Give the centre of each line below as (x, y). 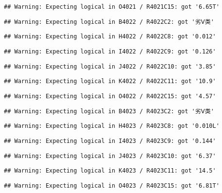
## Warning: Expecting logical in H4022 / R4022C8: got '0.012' (110, 37)
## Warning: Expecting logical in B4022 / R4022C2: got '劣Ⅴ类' (109, 22)
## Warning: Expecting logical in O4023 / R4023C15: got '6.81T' (112, 185)
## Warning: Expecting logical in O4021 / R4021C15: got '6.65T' (112, 7)
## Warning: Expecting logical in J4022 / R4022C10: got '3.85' (110, 66)
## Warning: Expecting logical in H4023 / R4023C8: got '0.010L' (112, 126)
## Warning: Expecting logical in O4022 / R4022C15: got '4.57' (110, 96)
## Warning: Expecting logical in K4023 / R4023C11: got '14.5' (110, 171)
